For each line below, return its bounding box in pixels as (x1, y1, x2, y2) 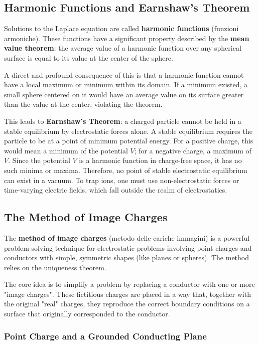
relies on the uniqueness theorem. (4, 262, 106, 272)
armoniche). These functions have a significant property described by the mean (4, 33, 249, 43)
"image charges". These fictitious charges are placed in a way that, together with (4, 288, 251, 299)
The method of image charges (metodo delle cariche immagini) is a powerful (4, 232, 250, 243)
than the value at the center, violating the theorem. (4, 99, 163, 109)
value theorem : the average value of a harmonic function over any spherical (4, 43, 241, 53)
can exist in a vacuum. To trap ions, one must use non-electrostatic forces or (4, 175, 239, 185)
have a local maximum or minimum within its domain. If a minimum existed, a (4, 79, 248, 90)
